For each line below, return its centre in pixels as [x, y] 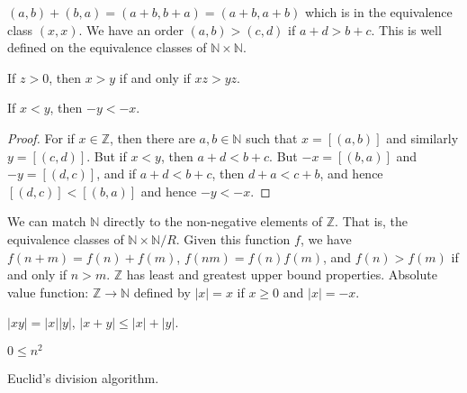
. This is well [406, 29]
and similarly [422, 137]
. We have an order [131, 29]
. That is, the [372, 221]
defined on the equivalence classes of [107, 47]
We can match [47, 221]
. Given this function [233, 238]
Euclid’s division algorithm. [83, 377]
